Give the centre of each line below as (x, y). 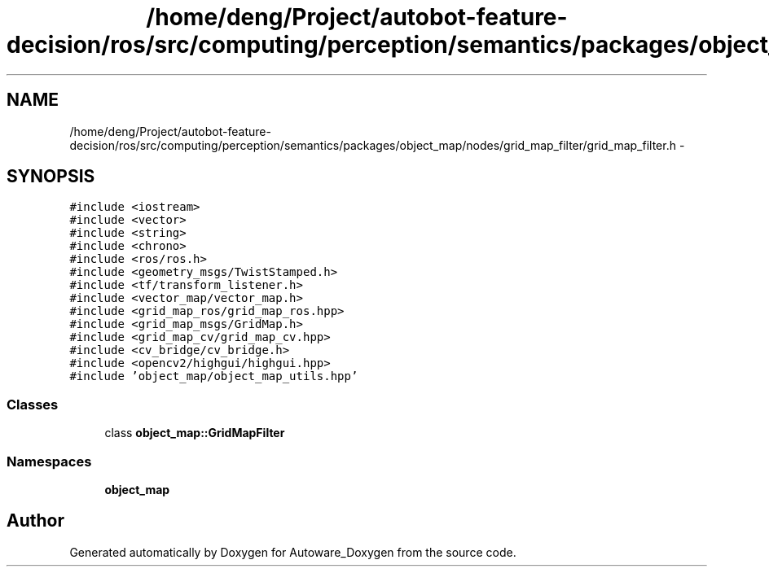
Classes (33, 404)
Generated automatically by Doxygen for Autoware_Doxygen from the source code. (293, 552)
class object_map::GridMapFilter (195, 433)
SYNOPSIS (51, 177)
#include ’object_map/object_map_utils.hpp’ (214, 376)
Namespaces (49, 461)
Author (35, 521)
